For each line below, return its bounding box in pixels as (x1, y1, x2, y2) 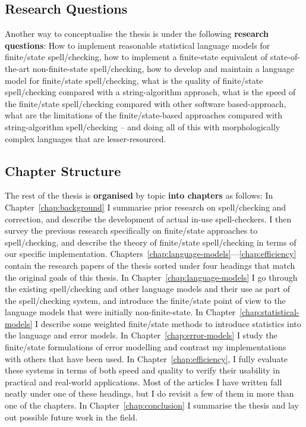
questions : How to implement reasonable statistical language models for (5, 39, 270, 51)
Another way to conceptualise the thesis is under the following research (5, 27, 269, 40)
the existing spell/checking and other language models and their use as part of (5, 282, 291, 295)
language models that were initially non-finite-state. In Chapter (5, 306, 236, 318)
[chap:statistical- (239, 306, 299, 318)
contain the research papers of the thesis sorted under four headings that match (5, 259, 295, 271)
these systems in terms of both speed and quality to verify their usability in (5, 364, 280, 376)
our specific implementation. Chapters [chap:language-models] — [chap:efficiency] (5, 247, 296, 260)
